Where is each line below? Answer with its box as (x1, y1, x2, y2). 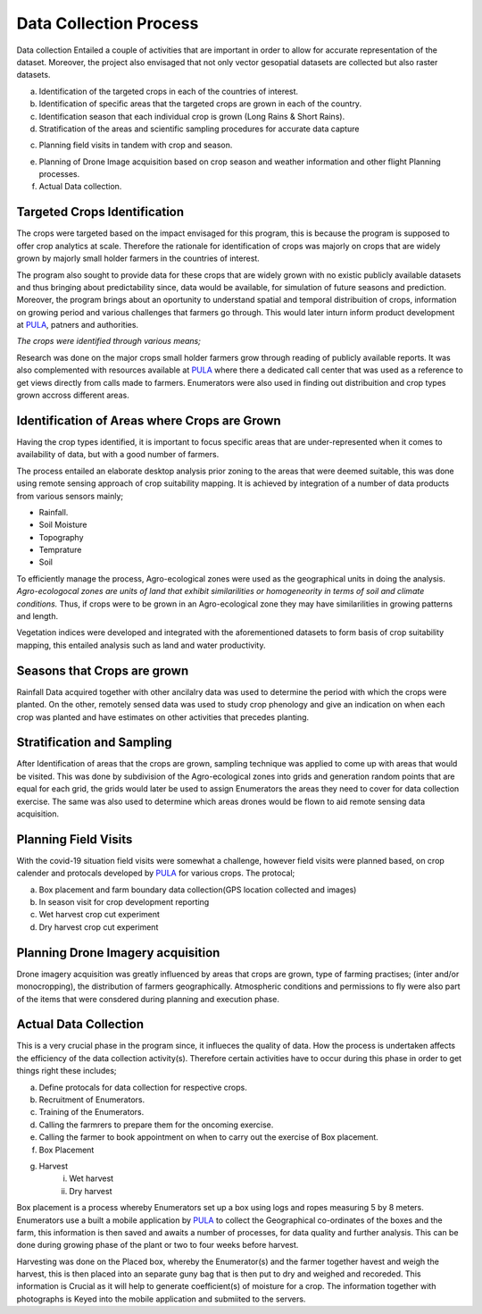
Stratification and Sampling (16, 735, 173, 750)
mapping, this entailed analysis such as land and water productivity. (16, 640, 266, 650)
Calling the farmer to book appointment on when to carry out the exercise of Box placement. (38, 1132, 378, 1142)
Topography (38, 531, 84, 542)
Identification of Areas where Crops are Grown (16, 413, 281, 428)
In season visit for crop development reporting (38, 897, 210, 908)
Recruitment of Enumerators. (38, 1094, 145, 1105)
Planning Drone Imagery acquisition (16, 945, 220, 960)
